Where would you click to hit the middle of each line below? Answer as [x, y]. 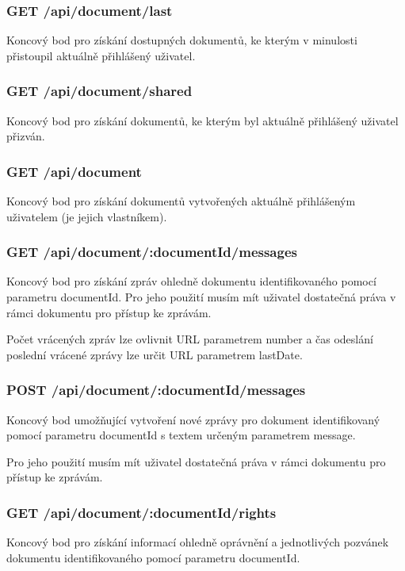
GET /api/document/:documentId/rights [141, 512]
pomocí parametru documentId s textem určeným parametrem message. [181, 435]
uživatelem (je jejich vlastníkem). [87, 216]
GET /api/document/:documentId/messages [152, 252]
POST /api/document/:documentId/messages [156, 390]
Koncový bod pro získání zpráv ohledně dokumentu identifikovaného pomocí [191, 281]
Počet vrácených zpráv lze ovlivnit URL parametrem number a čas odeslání [190, 339]
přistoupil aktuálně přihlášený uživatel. [101, 55]
